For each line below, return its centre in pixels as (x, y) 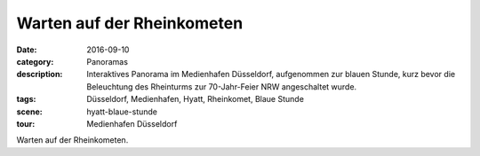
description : (40, 74)
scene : (30, 112)
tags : (26, 99)
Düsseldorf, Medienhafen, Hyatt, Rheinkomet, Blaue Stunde (195, 99)
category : (35, 61)
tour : (26, 123)
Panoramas (108, 61)
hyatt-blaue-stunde (122, 112)
